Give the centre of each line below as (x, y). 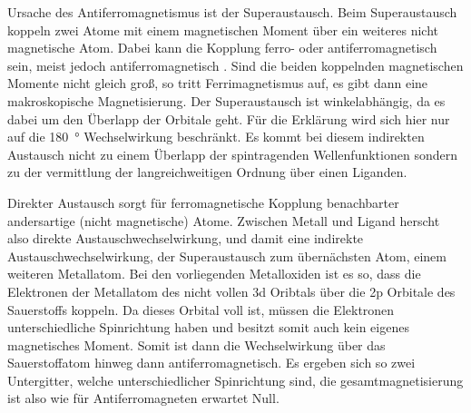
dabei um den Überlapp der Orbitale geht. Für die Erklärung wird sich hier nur (229, 118)
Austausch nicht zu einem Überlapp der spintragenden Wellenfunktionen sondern (232, 154)
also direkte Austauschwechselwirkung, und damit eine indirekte (186, 238)
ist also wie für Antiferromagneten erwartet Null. (143, 398)
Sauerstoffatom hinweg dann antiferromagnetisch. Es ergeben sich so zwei (211, 363)
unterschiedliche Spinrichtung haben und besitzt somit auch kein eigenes (208, 327)
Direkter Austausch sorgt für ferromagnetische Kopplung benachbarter (203, 202)
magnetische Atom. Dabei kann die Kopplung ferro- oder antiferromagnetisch (222, 48)
